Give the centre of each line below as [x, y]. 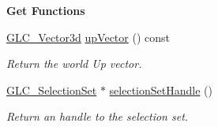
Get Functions [46, 10]
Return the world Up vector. [74, 64]
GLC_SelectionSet [52, 90]
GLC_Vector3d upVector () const [88, 37]
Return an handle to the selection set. [98, 116]
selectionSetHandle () [161, 90]
